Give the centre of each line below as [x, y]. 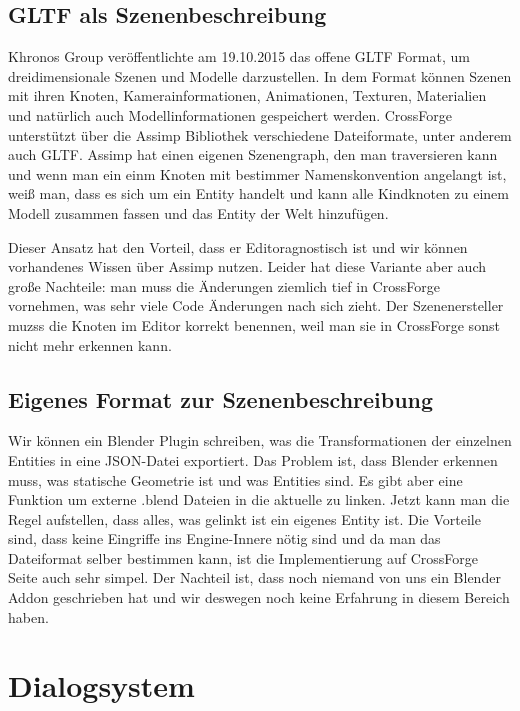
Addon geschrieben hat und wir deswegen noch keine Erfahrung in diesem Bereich [259, 597]
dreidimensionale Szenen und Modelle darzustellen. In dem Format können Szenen [260, 75]
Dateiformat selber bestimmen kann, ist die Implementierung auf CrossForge [243, 557]
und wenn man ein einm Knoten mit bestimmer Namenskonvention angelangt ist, [257, 173]
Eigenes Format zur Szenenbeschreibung [221, 398]
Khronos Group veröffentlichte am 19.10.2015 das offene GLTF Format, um [239, 56]
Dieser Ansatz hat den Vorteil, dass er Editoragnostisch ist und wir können [238, 246]
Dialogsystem [101, 685]
